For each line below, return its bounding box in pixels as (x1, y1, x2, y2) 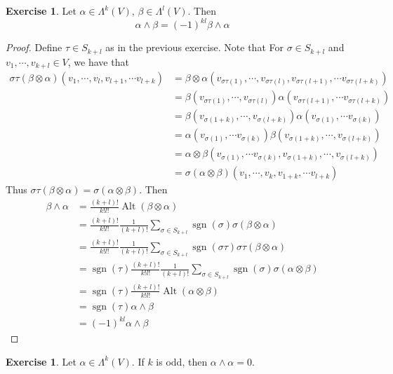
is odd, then (156, 354, 208, 368)
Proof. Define (6, 40, 62, 55)
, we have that (67, 54, 129, 69)
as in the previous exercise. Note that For (105, 40, 284, 55)
